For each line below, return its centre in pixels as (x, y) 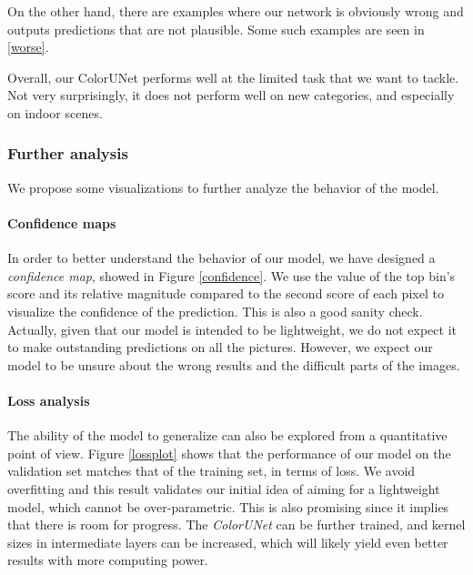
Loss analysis (49, 400)
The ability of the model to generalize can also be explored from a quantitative (227, 435)
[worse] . (28, 47)
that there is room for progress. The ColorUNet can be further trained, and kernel (236, 525)
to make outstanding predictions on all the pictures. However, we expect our (220, 347)
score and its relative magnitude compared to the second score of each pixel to (226, 293)
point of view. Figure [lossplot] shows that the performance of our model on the (229, 453)
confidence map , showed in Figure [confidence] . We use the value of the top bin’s (231, 275)
